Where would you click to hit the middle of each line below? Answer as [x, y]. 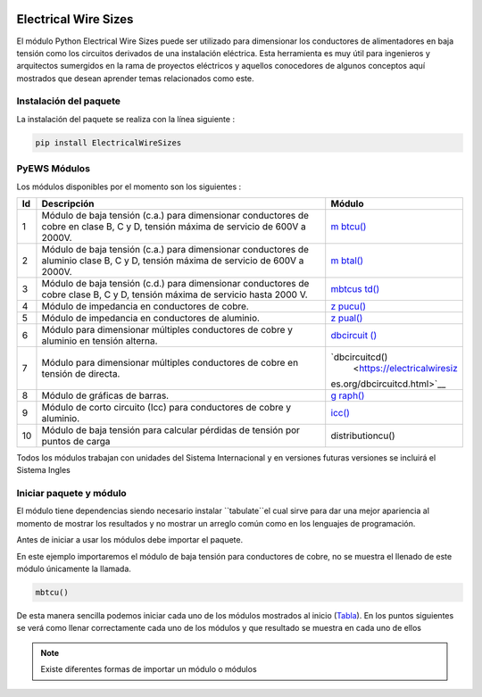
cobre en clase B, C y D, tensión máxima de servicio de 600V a [174, 226]
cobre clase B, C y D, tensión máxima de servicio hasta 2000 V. [175, 295]
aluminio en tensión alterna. [100, 341]
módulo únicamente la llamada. [74, 569]
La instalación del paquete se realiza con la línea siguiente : [126, 119]
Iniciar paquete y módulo [71, 494]
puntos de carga [76, 441]
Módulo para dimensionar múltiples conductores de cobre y [167, 329]
